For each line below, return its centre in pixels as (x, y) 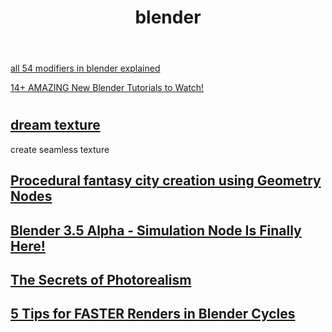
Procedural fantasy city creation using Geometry (166, 181)
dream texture (55, 125)
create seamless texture (60, 149)
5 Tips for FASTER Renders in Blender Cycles (153, 314)
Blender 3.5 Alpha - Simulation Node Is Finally (156, 230)
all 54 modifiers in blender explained (85, 68)
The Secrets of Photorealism (101, 279)
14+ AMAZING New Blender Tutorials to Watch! (107, 88)
